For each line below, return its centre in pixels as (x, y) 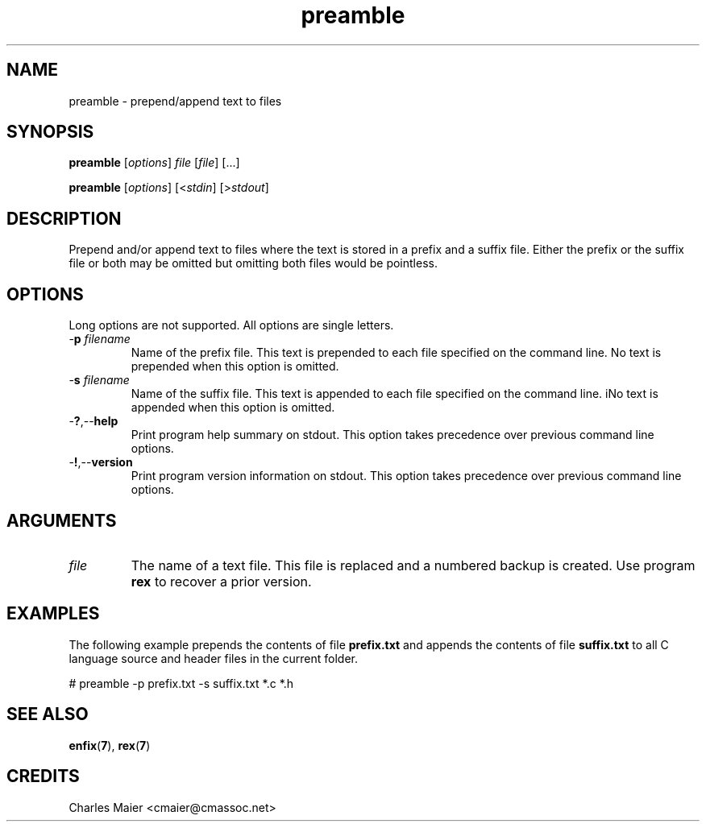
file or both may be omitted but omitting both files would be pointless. (253, 263)
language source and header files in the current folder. (214, 658)
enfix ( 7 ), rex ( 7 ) (110, 745)
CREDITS (43, 776)
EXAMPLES (53, 614)
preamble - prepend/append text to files (175, 101)
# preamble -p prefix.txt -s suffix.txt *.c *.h (181, 683)
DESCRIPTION (64, 218)
